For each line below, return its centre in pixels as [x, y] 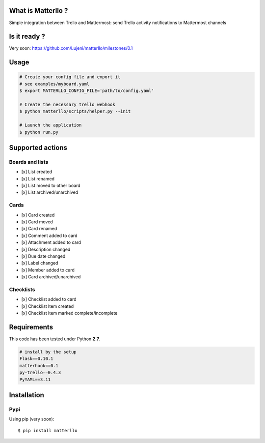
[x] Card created [38, 215]
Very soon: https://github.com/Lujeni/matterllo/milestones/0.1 [71, 48]
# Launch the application [51, 125]
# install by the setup [48, 352]
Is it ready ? [27, 37]
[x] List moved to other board [51, 186]
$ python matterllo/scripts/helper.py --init [75, 111]
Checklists [22, 289]
